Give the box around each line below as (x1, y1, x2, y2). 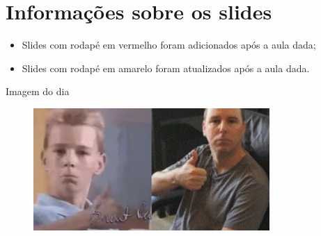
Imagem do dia (6, 84, 70, 99)
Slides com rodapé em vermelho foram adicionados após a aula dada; (22, 37, 316, 52)
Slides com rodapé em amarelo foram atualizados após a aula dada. (22, 60, 310, 75)
